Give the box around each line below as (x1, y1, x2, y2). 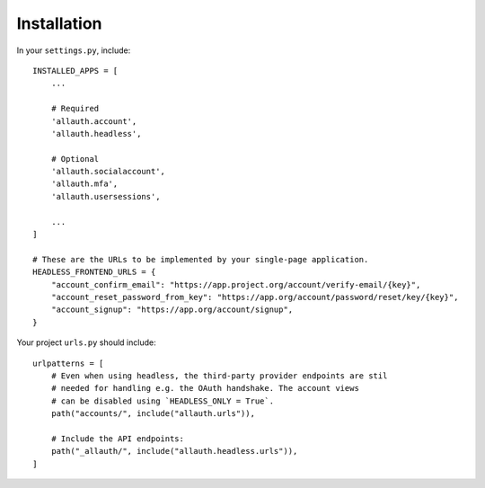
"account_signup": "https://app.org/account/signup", (50, 305, 294, 315)
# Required (50, 103, 100, 114)
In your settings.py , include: (16, 45, 131, 56)
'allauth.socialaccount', (50, 166, 166, 177)
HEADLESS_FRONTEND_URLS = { (32, 267, 156, 278)
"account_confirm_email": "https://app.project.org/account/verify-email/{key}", (50, 279, 421, 289)
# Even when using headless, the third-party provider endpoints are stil (50, 370, 388, 381)
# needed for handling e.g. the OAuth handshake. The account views (50, 383, 359, 394)
